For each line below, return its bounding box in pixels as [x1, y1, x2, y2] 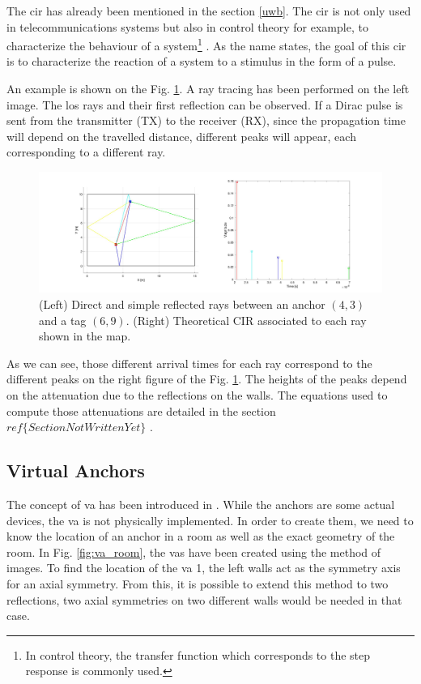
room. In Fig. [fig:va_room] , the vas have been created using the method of [6, 543, 381, 560]
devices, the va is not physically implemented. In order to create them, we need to [6, 511, 414, 528]
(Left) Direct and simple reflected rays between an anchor [39, 296, 325, 313]
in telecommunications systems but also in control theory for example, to [6, 18, 368, 35]
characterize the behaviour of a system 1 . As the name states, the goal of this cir [6, 35, 406, 53]
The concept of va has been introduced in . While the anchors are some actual [6, 496, 395, 513]
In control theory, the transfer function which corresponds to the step [25, 646, 371, 663]
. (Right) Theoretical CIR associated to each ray [125, 311, 367, 328]
